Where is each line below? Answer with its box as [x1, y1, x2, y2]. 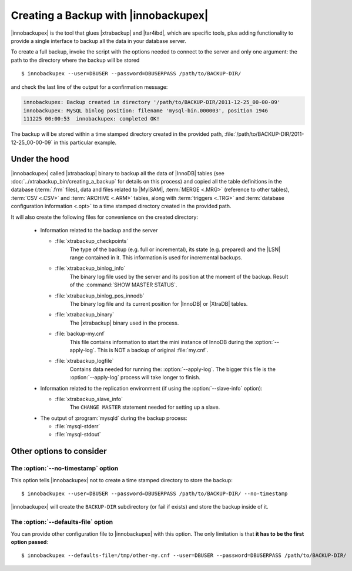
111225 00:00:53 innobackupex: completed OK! [23, 115, 160, 122]
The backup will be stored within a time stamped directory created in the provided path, [11, 131, 223, 138]
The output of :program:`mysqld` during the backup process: [40, 415, 187, 422]
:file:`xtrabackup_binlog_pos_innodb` [55, 292, 145, 299]
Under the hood [11, 154, 70, 164]
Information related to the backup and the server [40, 226, 158, 233]
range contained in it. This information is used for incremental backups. [69, 254, 243, 261]
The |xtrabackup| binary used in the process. [69, 319, 179, 326]
